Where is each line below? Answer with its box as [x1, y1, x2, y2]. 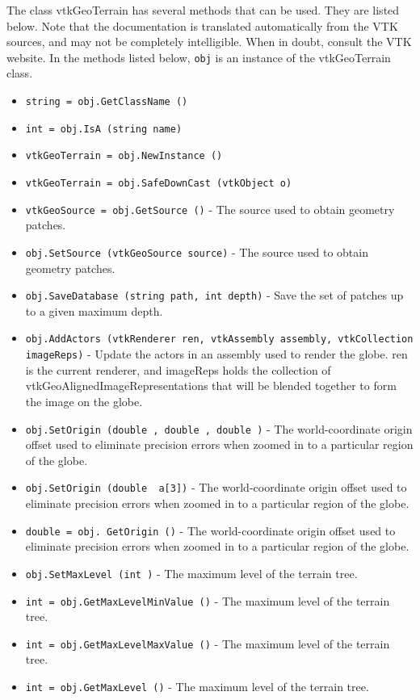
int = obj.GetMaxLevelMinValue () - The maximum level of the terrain [25, 592, 390, 609]
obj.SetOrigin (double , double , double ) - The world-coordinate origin [25, 420, 413, 437]
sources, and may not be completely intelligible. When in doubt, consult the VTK [6, 33, 412, 50]
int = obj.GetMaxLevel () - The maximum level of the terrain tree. [25, 678, 369, 694]
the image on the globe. [25, 392, 143, 409]
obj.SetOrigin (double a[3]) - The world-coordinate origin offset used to [25, 479, 407, 496]
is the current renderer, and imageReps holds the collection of [25, 361, 331, 378]
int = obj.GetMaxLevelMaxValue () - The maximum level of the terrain [25, 635, 390, 652]
